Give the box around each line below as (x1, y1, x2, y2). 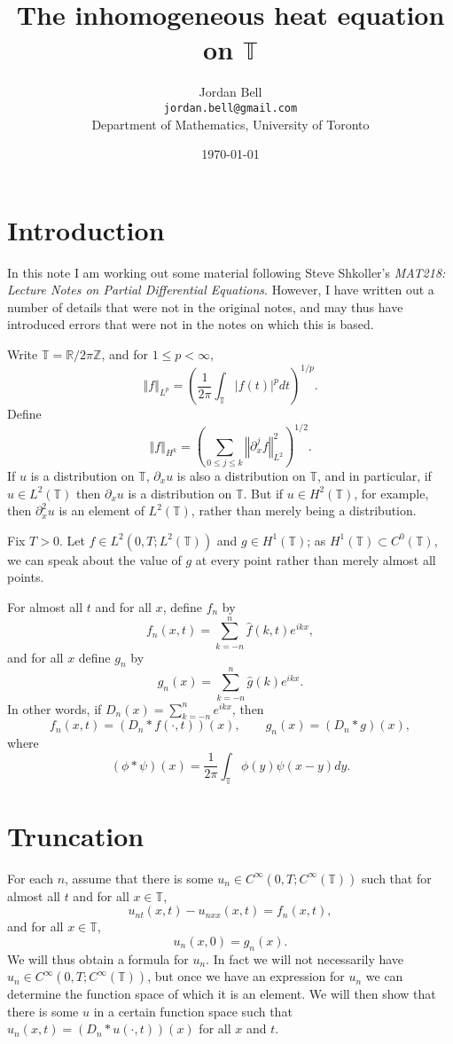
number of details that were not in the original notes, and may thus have (7, 297, 403, 316)
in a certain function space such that (93, 1001, 293, 1020)
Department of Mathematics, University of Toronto (91, 114, 370, 133)
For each (7, 868, 53, 887)
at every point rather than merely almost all (195, 550, 436, 569)
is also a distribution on (176, 466, 306, 484)
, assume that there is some (65, 868, 214, 887)
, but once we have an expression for (147, 967, 345, 985)
